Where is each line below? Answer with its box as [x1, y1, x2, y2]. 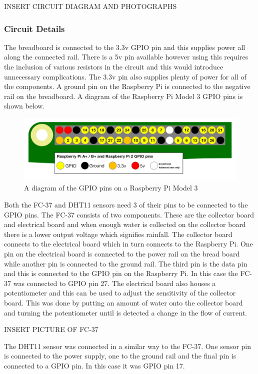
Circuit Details [4, 22, 65, 34]
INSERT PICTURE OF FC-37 [4, 324, 98, 334]
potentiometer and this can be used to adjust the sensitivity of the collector [4, 287, 236, 298]
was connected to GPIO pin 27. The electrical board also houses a [13, 277, 216, 288]
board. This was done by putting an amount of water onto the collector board [4, 297, 243, 307]
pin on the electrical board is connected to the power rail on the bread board [4, 248, 240, 258]
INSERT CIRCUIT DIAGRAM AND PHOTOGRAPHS [4, 1, 177, 11]
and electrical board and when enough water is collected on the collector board [4, 219, 246, 229]
